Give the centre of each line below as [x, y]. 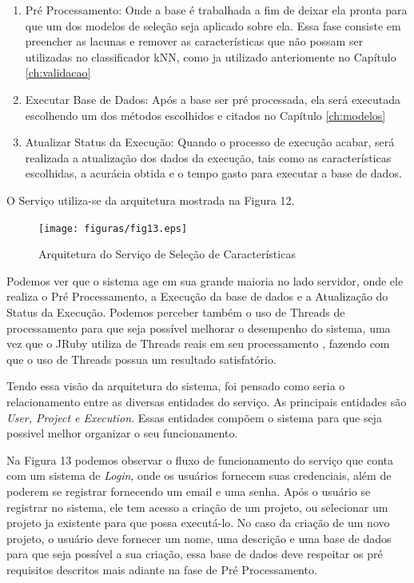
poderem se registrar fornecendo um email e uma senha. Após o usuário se [189, 491]
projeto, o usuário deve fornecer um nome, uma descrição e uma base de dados [199, 538]
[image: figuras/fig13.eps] [113, 228]
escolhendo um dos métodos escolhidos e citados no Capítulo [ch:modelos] [205, 115]
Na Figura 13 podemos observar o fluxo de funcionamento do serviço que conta [200, 459]
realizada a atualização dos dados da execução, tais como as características [208, 157]
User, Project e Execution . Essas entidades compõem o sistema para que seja [194, 417]
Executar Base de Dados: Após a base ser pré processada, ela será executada [213, 99]
